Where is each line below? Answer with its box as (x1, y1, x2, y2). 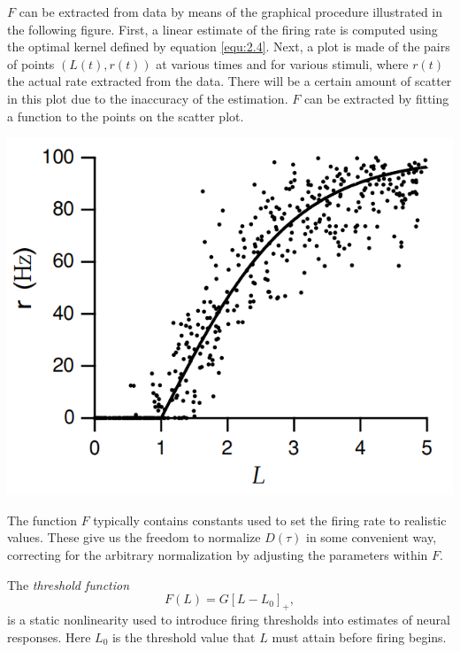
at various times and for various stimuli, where (156, 54, 409, 73)
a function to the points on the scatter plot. (7, 106, 244, 125)
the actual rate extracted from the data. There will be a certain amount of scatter (7, 72, 452, 90)
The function (7, 510, 77, 529)
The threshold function (7, 575, 130, 594)
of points (7, 54, 55, 73)
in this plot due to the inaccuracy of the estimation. (7, 89, 288, 107)
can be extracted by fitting (303, 89, 449, 107)
